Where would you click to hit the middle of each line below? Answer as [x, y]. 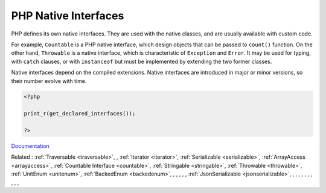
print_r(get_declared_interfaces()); [80, 114]
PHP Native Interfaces [68, 16]
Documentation [30, 146]
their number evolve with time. [49, 81]
